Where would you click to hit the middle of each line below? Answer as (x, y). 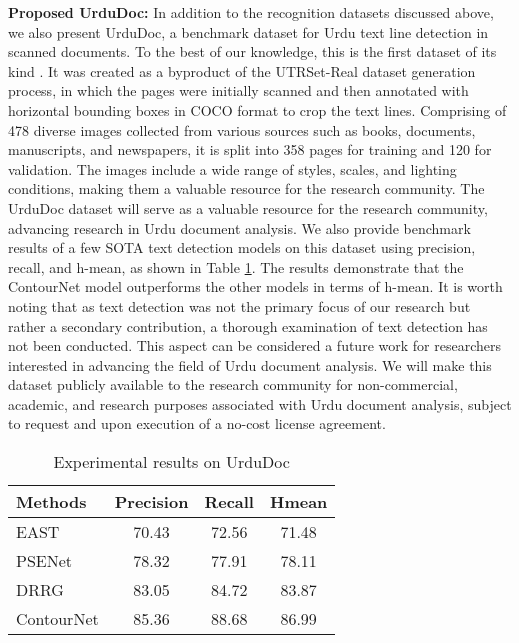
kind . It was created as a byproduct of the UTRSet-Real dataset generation (242, 70)
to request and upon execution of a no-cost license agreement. (197, 423)
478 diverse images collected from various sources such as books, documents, (242, 129)
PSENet (44, 561)
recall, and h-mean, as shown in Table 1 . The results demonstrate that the (236, 266)
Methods (51, 502)
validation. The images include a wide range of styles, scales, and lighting (232, 168)
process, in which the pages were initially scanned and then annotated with (238, 90)
